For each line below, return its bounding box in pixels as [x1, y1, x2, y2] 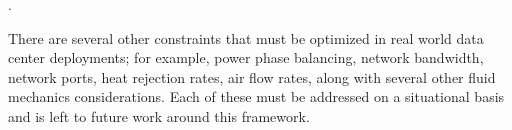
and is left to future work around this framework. [8, 105, 310, 126]
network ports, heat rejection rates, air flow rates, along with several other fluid [8, 66, 496, 87]
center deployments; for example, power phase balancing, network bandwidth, [8, 47, 484, 68]
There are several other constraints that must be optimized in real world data [8, 27, 484, 48]
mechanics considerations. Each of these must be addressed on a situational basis [8, 86, 505, 107]
